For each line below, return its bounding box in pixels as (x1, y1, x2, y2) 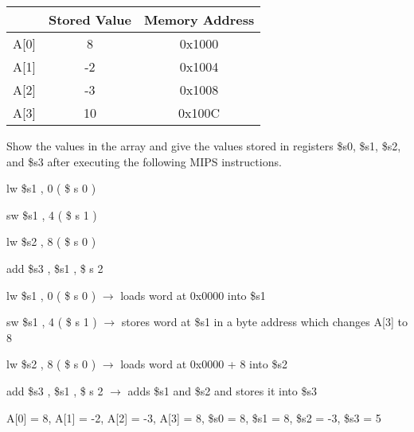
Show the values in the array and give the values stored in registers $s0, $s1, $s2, (6, 138, 401, 154)
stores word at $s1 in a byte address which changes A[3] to (121, 313, 408, 330)
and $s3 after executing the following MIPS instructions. (6, 153, 282, 169)
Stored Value (48, 10, 131, 29)
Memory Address (143, 10, 255, 29)
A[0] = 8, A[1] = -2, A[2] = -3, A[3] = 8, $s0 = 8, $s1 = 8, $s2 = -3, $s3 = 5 (6, 409, 381, 426)
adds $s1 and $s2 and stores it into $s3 (127, 382, 317, 399)
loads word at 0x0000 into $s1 (120, 286, 266, 303)
